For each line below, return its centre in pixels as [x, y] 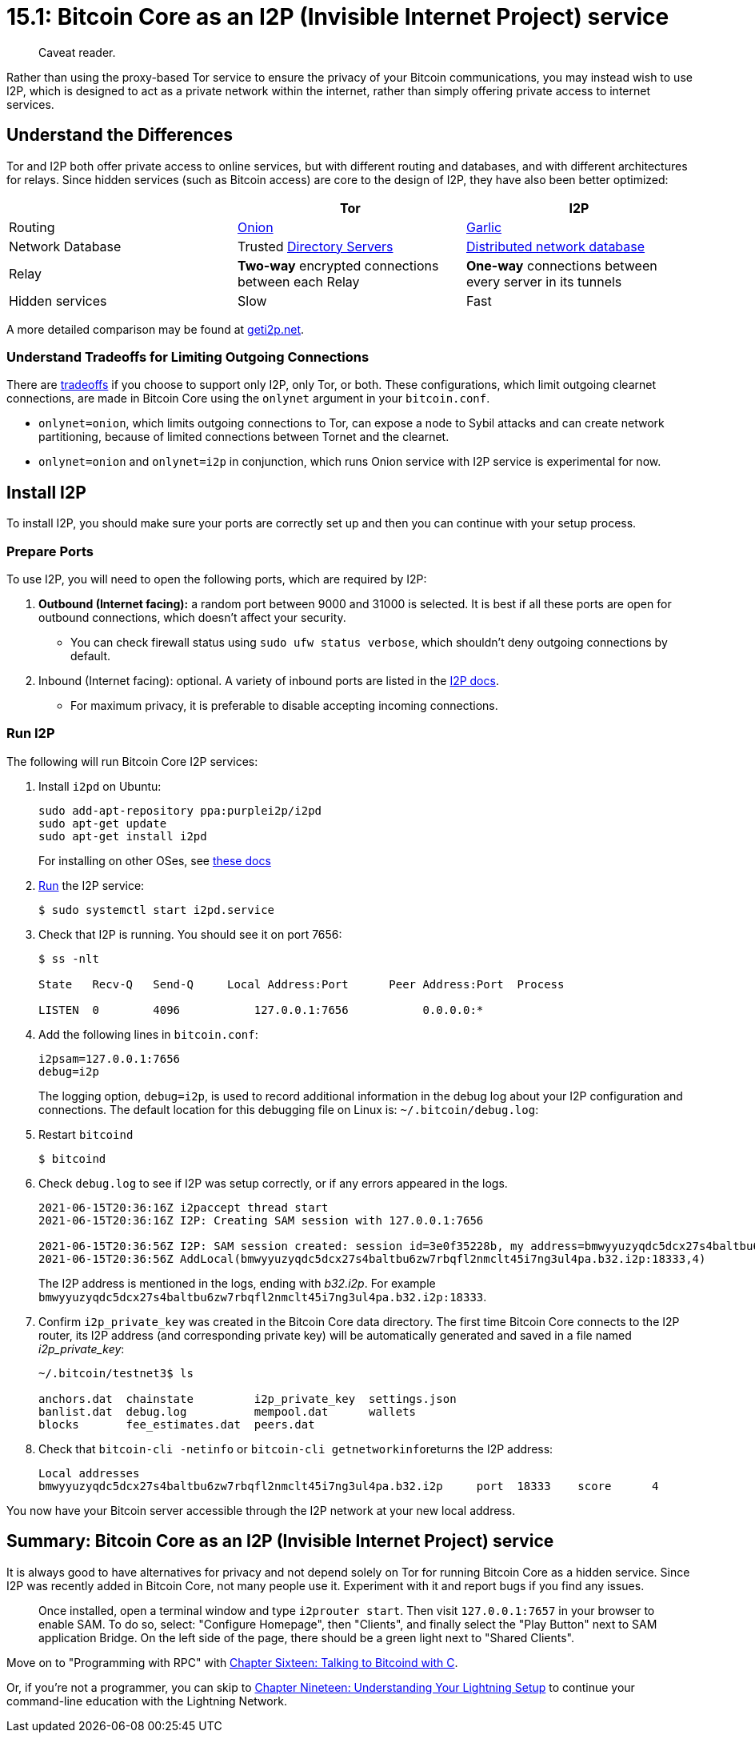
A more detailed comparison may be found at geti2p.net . [156, 329]
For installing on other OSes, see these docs [155, 860]
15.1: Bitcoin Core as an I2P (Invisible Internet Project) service [338, 17]
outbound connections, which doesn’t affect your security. [192, 617]
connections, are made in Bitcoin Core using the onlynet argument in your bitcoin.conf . [248, 399]
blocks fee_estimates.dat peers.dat [177, 1424]
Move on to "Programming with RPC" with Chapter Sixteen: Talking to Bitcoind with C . [232, 1662]
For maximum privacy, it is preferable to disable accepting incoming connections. [284, 705]
